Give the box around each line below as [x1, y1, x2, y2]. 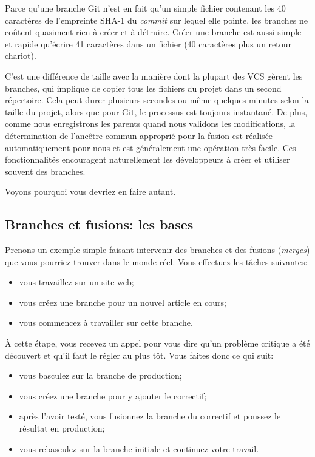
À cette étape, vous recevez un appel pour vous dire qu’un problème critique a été [5, 337, 310, 350]
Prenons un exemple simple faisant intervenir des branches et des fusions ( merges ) [5, 243, 310, 256]
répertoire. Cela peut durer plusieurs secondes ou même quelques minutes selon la [5, 93, 309, 106]
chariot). [5, 49, 36, 62]
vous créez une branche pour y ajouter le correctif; [19, 389, 207, 402]
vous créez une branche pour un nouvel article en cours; [19, 296, 226, 308]
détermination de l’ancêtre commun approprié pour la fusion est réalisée [5, 129, 273, 141]
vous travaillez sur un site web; [19, 276, 134, 288]
